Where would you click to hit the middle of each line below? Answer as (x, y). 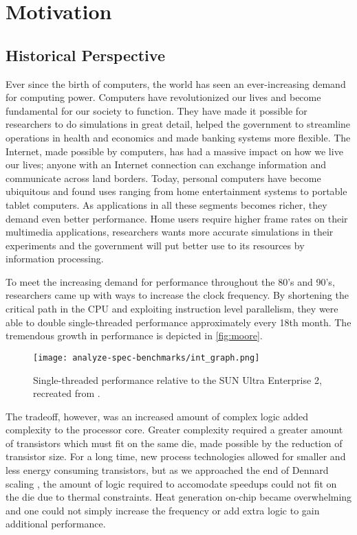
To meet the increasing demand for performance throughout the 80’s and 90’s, (170, 281)
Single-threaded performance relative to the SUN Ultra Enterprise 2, (177, 379)
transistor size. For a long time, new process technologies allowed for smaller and (176, 456)
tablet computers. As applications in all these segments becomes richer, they (166, 204)
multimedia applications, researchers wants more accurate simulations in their (170, 232)
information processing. (55, 259)
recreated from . (67, 393)
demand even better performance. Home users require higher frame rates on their (177, 218)
